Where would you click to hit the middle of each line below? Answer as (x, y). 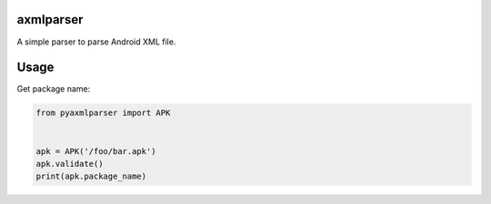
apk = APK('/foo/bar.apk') (96, 151)
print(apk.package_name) (91, 176)
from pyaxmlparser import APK (103, 113)
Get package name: (54, 89)
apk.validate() (70, 164)
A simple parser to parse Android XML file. (96, 42)
